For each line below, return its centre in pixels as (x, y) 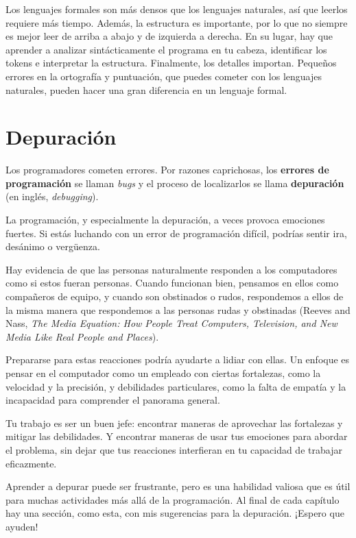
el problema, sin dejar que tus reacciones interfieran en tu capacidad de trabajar (174, 449)
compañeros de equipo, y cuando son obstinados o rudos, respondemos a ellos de (175, 296)
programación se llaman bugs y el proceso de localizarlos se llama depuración (175, 183)
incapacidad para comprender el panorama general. (113, 400)
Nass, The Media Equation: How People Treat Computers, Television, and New (171, 323)
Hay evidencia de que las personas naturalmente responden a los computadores (171, 269)
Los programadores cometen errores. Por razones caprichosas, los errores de (167, 170)
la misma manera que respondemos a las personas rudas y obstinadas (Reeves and (178, 309)
